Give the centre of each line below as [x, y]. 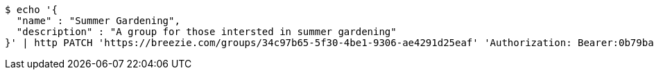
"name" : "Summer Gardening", [98, 21]
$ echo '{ [31, 10]
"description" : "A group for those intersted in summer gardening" [206, 32]
